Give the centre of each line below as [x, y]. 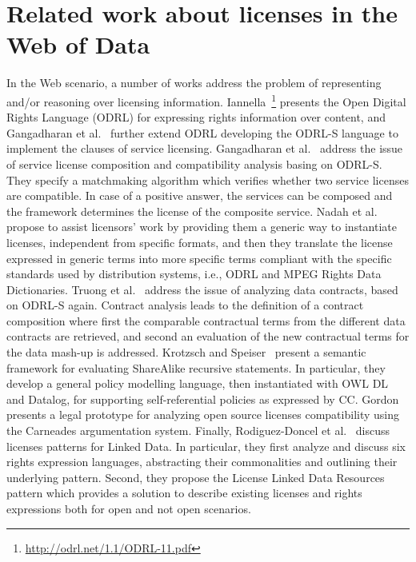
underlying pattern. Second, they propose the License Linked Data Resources [196, 477]
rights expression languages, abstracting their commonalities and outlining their [202, 462]
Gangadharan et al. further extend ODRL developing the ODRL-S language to [202, 132]
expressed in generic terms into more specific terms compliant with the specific [199, 258]
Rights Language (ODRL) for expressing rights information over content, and [196, 117]
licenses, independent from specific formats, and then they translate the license [200, 242]
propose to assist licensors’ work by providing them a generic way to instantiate [202, 227]
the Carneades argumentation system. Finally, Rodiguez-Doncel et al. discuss [198, 430]
